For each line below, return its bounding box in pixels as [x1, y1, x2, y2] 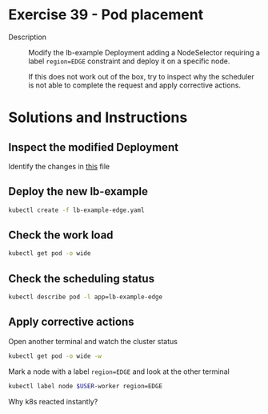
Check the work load [8, 229, 114, 242]
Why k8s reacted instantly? [8, 396, 98, 406]
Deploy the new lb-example [8, 185, 148, 198]
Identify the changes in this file [8, 161, 110, 171]
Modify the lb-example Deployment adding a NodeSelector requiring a [28, 47, 260, 57]
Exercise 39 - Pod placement [8, 6, 204, 24]
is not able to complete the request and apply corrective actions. [28, 80, 242, 90]
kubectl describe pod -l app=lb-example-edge [8, 293, 162, 302]
